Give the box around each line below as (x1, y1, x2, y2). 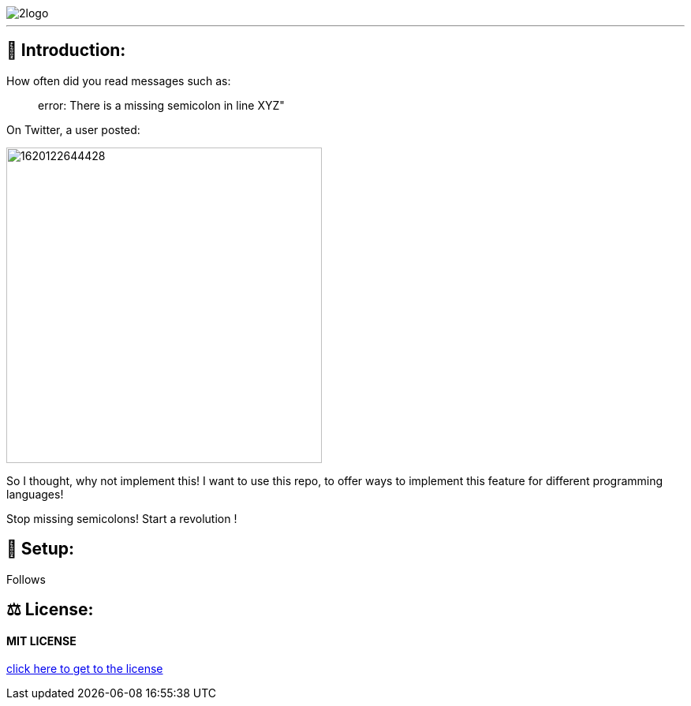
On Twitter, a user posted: (6, 122, 140, 136)
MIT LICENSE (6, 633, 77, 648)
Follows (6, 572, 46, 586)
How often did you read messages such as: (6, 73, 231, 88)
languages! (6, 487, 64, 501)
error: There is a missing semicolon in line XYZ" (38, 98, 285, 112)
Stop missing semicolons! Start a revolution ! (6, 511, 237, 525)
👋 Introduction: (6, 40, 126, 61)
